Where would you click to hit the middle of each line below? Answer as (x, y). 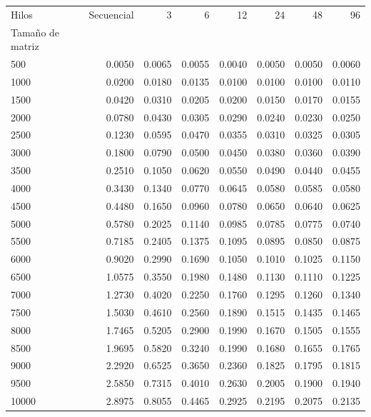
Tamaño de (35, 32)
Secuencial (111, 14)
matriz (25, 46)
